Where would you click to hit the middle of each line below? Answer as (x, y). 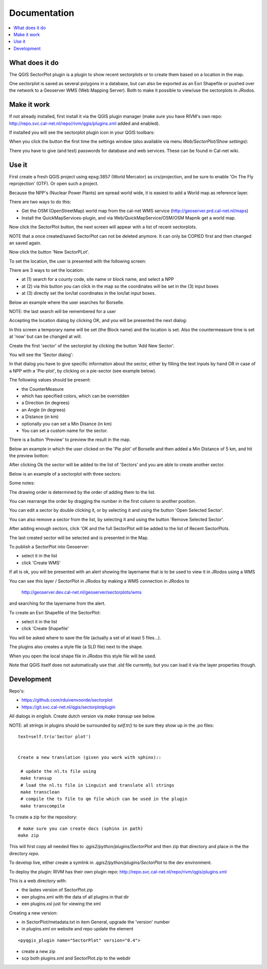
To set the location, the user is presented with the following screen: (78, 261)
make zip (28, 835)
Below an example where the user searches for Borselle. (67, 302)
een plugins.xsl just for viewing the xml (61, 904)
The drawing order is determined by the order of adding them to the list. (82, 492)
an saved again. (25, 243)
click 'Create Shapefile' (45, 629)
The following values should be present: (50, 380)
